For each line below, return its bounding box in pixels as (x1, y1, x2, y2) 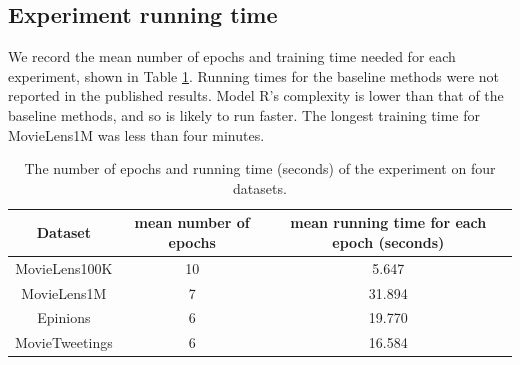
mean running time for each (290, 212, 487, 233)
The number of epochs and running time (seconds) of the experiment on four (24, 158, 496, 179)
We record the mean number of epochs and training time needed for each (8, 46, 456, 67)
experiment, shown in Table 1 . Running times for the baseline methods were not (8, 65, 499, 86)
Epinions (37, 307, 91, 328)
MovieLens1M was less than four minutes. (8, 124, 265, 145)
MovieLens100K (15, 257, 113, 278)
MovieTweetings (15, 332, 113, 353)
